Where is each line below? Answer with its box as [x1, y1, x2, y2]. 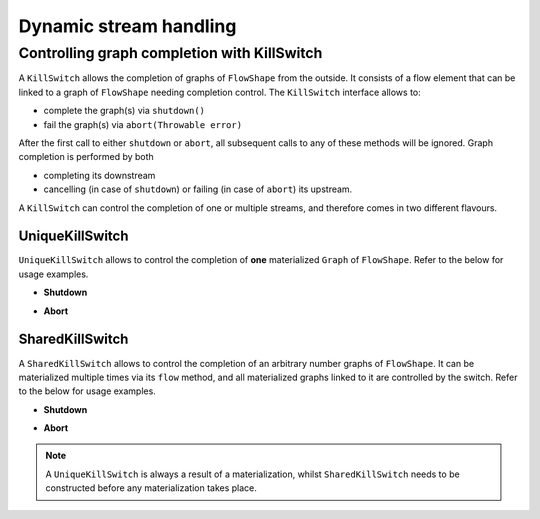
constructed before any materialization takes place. [45, 482, 257, 494]
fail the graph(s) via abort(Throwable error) [43, 118, 243, 130]
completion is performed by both [18, 151, 154, 163]
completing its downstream [43, 169, 156, 181]
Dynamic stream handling [18, 15, 237, 37]
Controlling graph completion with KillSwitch [18, 44, 323, 62]
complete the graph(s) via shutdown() [43, 105, 205, 117]
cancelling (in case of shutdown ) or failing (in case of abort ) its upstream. [43, 183, 353, 195]
